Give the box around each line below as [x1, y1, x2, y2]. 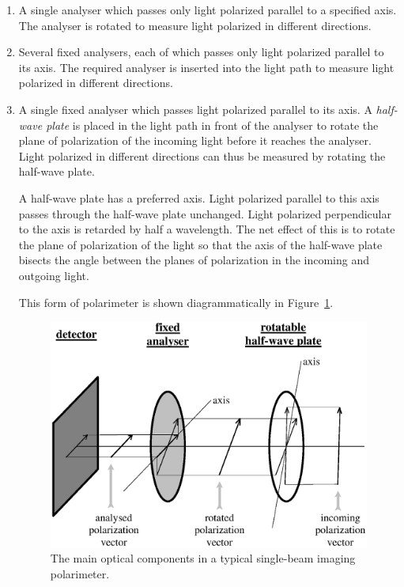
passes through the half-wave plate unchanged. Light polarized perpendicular [18, 205, 391, 222]
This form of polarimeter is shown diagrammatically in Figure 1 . [18, 293, 334, 310]
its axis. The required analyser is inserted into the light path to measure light [18, 59, 395, 75]
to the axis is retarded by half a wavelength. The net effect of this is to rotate [18, 221, 395, 237]
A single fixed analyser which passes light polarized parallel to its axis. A [18, 100, 372, 117]
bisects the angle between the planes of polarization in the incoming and [18, 252, 370, 268]
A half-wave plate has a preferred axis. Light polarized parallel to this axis [18, 189, 379, 206]
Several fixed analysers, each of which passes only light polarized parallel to [18, 44, 384, 60]
